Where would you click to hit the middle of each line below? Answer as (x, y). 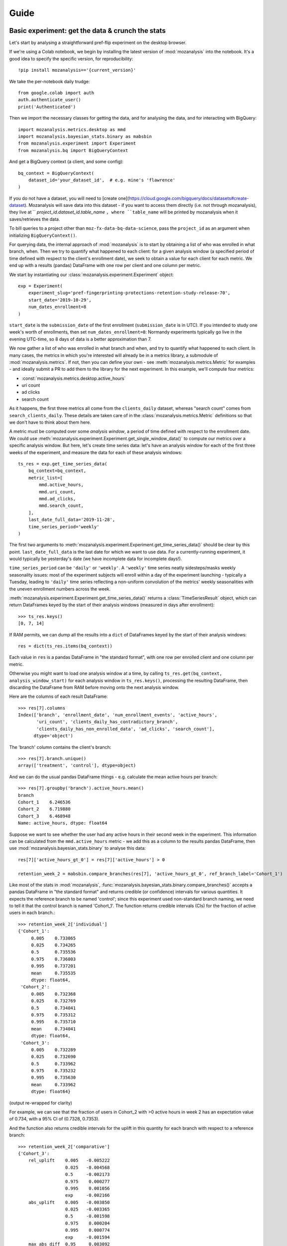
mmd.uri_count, (57, 492)
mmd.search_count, (61, 506)
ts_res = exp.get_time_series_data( (63, 464)
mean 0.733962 (53, 1085)
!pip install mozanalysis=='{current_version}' (77, 70)
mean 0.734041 (53, 1029)
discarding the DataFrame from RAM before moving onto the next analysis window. (94, 687)
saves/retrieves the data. (35, 219)
